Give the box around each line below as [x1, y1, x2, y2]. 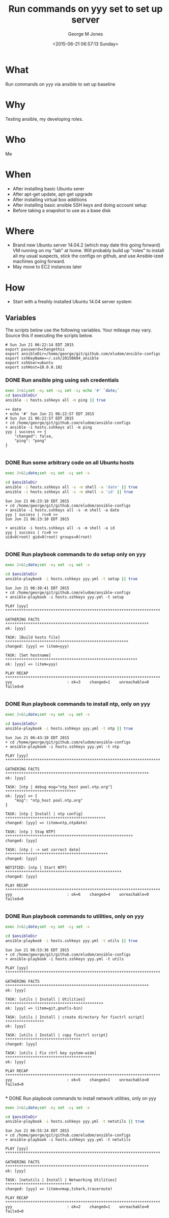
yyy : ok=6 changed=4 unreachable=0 [5, 892, 149, 897]
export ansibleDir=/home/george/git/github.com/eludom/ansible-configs [5, 351, 160, 357]
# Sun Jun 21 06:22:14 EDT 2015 [5, 342, 74, 348]
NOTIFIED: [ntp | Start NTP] [5, 865, 67, 870]
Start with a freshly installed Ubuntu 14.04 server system [12, 299, 132, 305]
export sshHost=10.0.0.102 [5, 365, 63, 370]
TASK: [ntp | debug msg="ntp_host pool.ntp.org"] [5, 784, 113, 789]
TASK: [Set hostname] [5, 653, 51, 658]
